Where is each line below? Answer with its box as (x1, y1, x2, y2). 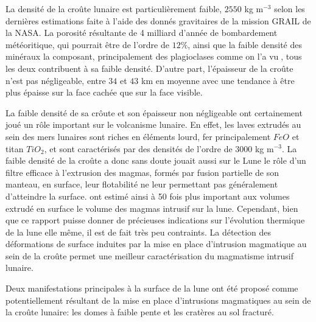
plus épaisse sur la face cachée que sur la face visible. (5, 86, 203, 99)
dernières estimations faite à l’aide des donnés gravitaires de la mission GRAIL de (5, 14, 311, 27)
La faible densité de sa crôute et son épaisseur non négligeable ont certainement (5, 106, 303, 119)
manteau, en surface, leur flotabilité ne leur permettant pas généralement (5, 178, 278, 191)
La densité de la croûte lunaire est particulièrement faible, (5, 2, 222, 15)
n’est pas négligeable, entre (5, 74, 106, 86)
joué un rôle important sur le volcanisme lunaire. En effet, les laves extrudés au (5, 118, 301, 131)
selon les (274, 2, 305, 15)
